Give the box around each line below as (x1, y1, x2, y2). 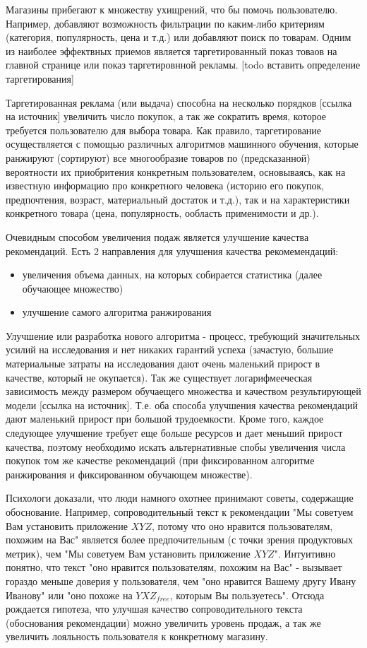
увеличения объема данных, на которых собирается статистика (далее (22, 267, 323, 282)
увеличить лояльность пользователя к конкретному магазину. (6, 629, 268, 644)
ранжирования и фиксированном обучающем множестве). (6, 466, 253, 481)
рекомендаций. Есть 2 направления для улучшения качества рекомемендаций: (6, 243, 339, 258)
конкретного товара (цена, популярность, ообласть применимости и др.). (6, 206, 319, 220)
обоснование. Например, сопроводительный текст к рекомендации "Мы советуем (6, 505, 354, 519)
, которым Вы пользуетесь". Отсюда (169, 587, 325, 602)
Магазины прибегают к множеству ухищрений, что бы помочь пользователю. (6, 2, 338, 16)
